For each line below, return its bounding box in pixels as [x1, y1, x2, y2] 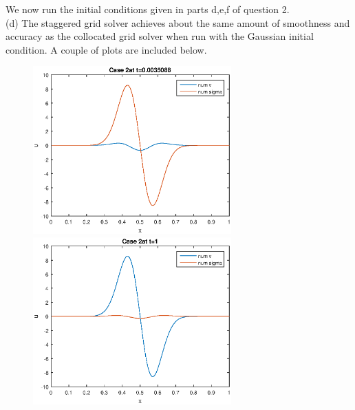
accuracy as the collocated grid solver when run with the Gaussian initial [6, 29, 314, 43]
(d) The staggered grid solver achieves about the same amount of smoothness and [6, 15, 350, 30]
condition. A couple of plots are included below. [6, 42, 207, 56]
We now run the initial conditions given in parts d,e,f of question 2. [6, 2, 290, 16]
